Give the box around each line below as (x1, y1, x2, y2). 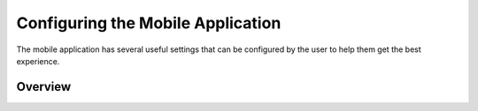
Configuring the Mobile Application (16, 13, 281, 33)
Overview (16, 79, 72, 94)
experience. (16, 55, 60, 66)
